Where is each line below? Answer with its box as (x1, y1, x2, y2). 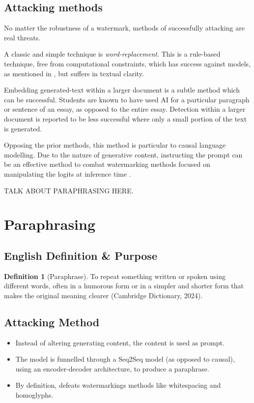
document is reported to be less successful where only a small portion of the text (4, 113, 247, 124)
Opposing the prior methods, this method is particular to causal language (4, 140, 226, 150)
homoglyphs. (15, 390, 54, 400)
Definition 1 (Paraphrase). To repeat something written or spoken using (4, 271, 226, 281)
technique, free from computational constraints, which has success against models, (4, 58, 251, 68)
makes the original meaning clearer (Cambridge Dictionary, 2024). (4, 290, 203, 300)
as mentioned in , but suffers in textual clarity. (4, 68, 144, 78)
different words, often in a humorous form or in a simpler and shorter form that (4, 280, 244, 291)
